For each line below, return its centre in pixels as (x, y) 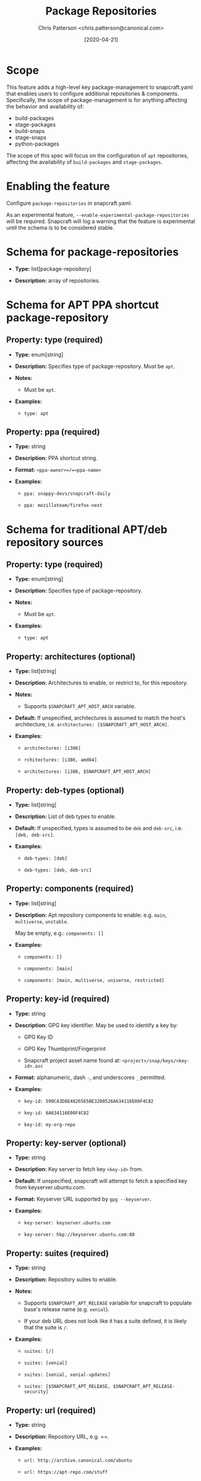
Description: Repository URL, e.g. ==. (62, 1437)
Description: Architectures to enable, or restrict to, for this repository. (101, 683)
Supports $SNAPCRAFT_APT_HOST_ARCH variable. (80, 706)
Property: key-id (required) (58, 999)
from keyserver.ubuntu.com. (50, 1187)
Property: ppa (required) (53, 432)
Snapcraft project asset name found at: (73, 1060)
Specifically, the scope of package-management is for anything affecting (97, 100)
